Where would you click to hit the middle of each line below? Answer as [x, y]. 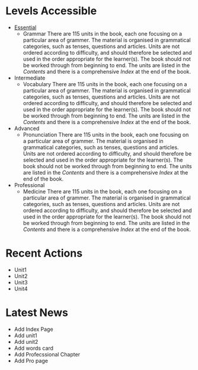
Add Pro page [31, 360]
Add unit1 [25, 335]
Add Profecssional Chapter [47, 354]
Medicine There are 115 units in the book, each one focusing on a [102, 191]
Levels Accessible [51, 11]
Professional [29, 185]
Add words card [34, 348]
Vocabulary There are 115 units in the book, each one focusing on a [105, 84]
